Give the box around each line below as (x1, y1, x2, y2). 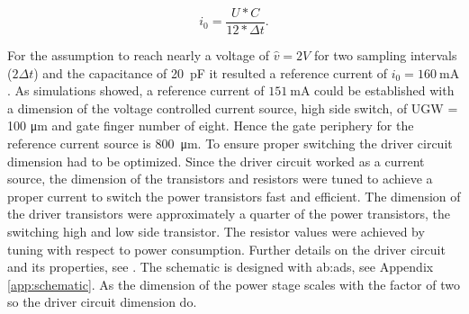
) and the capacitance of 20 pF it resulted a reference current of (33, 63, 388, 82)
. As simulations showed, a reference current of (7, 81, 265, 100)
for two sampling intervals (313, 46, 457, 65)
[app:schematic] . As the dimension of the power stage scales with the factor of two (7, 274, 460, 293)
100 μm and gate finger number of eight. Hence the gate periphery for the (7, 116, 414, 135)
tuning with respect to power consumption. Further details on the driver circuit (7, 239, 446, 258)
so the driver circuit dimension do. (7, 292, 197, 311)
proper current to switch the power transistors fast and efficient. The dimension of (7, 186, 461, 205)
